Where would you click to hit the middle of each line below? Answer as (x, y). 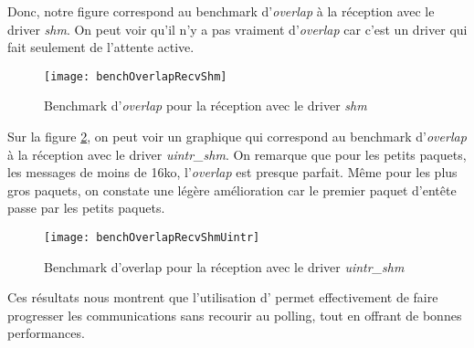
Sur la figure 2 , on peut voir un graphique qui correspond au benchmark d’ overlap (237, 137)
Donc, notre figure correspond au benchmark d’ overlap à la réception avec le (221, 11)
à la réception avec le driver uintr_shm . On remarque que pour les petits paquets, (237, 154)
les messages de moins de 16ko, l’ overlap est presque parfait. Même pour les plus (232, 172)
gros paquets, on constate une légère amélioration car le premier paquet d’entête (232, 190)
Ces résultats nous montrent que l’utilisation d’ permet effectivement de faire (223, 297)
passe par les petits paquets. (86, 208)
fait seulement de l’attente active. (101, 47)
